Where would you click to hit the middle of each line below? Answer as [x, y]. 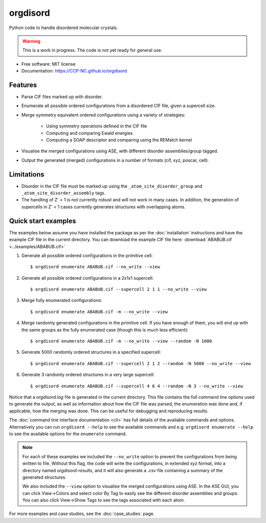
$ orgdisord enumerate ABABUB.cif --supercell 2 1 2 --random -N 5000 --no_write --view [141, 363]
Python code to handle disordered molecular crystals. [64, 28]
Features [23, 85]
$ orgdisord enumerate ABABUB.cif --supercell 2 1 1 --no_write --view [118, 289]
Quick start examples [43, 221]
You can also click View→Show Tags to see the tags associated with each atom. [104, 500]
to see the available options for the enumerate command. [68, 434]
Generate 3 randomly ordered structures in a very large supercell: [88, 374]
